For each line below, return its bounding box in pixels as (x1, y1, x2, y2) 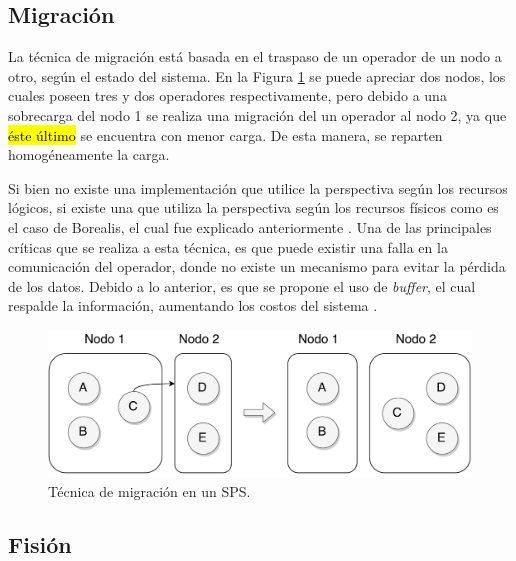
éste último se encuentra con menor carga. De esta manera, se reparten (8, 124, 443, 145)
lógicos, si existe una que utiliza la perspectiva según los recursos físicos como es (8, 197, 499, 218)
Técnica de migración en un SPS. (48, 480, 251, 501)
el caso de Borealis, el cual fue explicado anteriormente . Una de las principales (8, 216, 492, 237)
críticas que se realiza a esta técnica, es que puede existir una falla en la (8, 236, 448, 257)
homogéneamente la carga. (8, 144, 170, 165)
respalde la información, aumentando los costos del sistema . (8, 295, 378, 316)
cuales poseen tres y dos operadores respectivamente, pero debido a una (8, 85, 447, 106)
